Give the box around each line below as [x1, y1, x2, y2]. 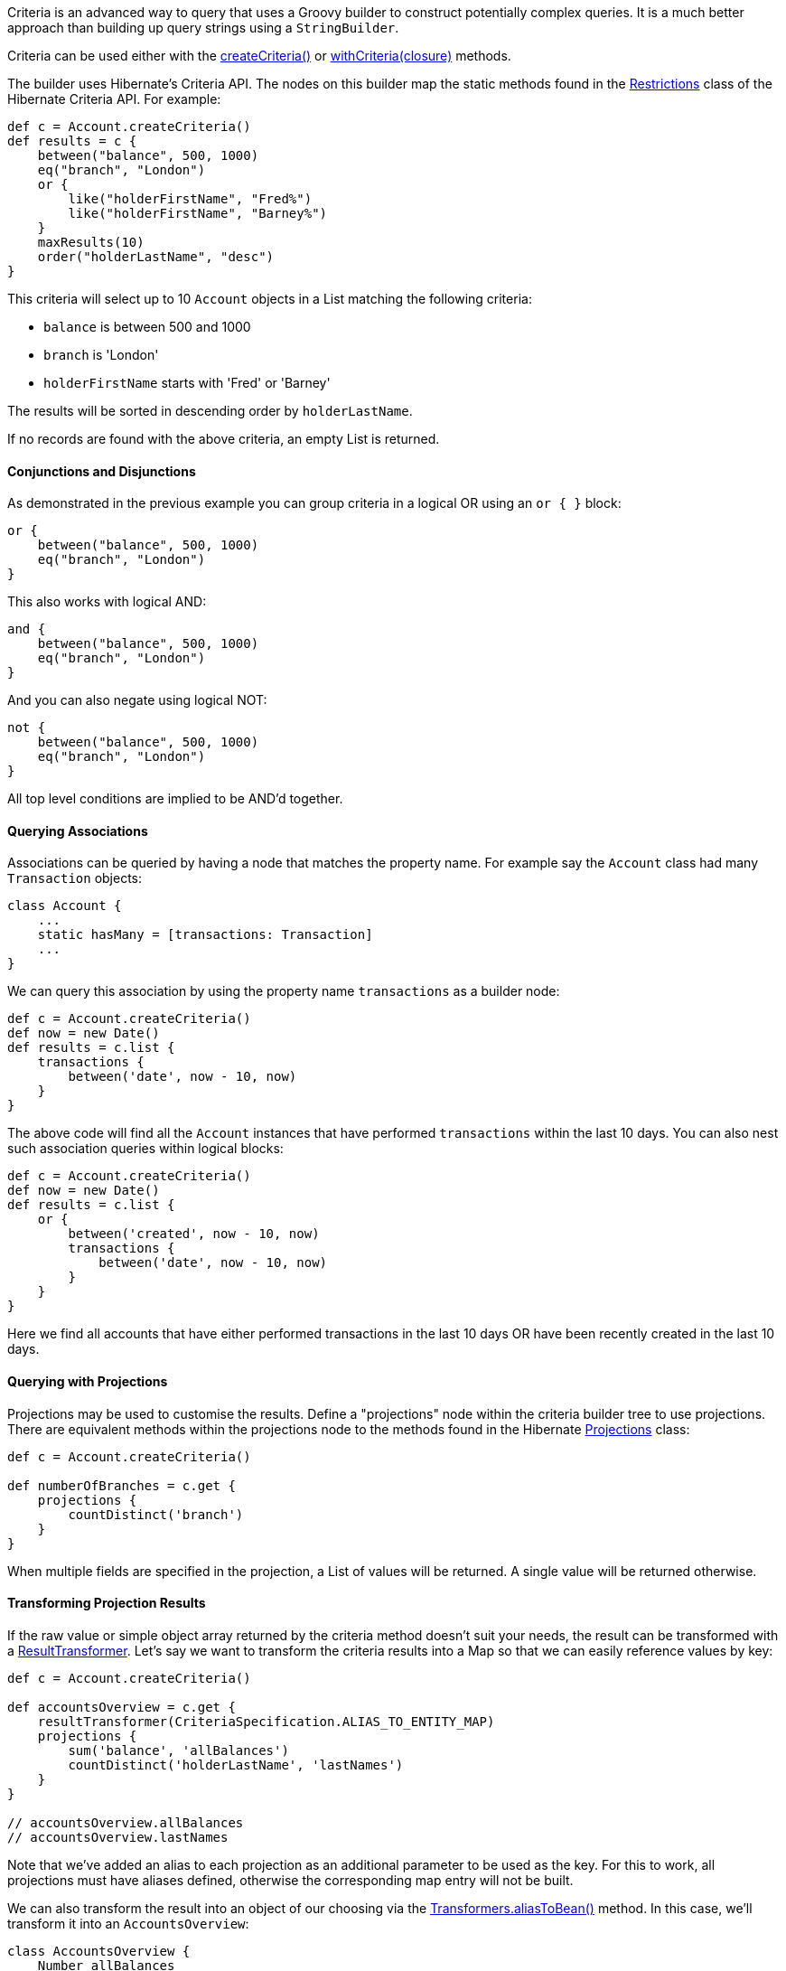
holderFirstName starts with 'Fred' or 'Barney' [43, 375, 331, 390]
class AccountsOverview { [7, 1943, 191, 1958]
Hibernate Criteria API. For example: [7, 91, 221, 107]
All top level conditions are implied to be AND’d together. [7, 791, 343, 807]
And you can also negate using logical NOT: [7, 692, 267, 709]
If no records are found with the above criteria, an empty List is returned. [7, 431, 440, 446]
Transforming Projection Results [7, 1595, 206, 1611]
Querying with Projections [7, 1374, 168, 1390]
